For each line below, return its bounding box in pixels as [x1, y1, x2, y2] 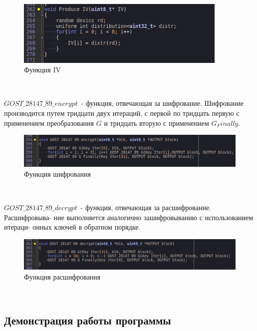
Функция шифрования [24, 168, 91, 179]
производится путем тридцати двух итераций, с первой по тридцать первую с [4, 107, 240, 118]
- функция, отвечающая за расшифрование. [80, 202, 212, 213]
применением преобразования [4, 117, 94, 128]
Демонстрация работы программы [4, 313, 171, 328]
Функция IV [24, 64, 61, 75]
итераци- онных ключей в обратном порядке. [4, 222, 141, 232]
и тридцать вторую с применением [104, 117, 209, 128]
